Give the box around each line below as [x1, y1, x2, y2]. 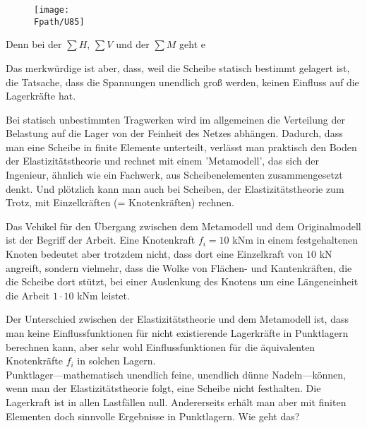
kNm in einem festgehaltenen [232, 232, 359, 247]
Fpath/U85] [34, 16, 85, 27]
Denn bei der [6, 37, 62, 52]
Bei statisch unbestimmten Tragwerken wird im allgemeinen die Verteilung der [6, 112, 345, 126]
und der [116, 37, 150, 52]
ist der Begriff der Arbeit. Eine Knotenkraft [6, 232, 195, 247]
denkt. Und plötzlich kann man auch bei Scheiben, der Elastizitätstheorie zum [6, 181, 344, 196]
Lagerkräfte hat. [6, 88, 76, 103]
